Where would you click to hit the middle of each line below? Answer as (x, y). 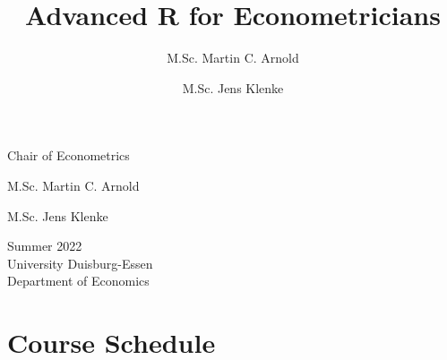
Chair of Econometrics (69, 155)
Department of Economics (78, 281)
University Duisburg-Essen (80, 263)
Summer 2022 (45, 246)
